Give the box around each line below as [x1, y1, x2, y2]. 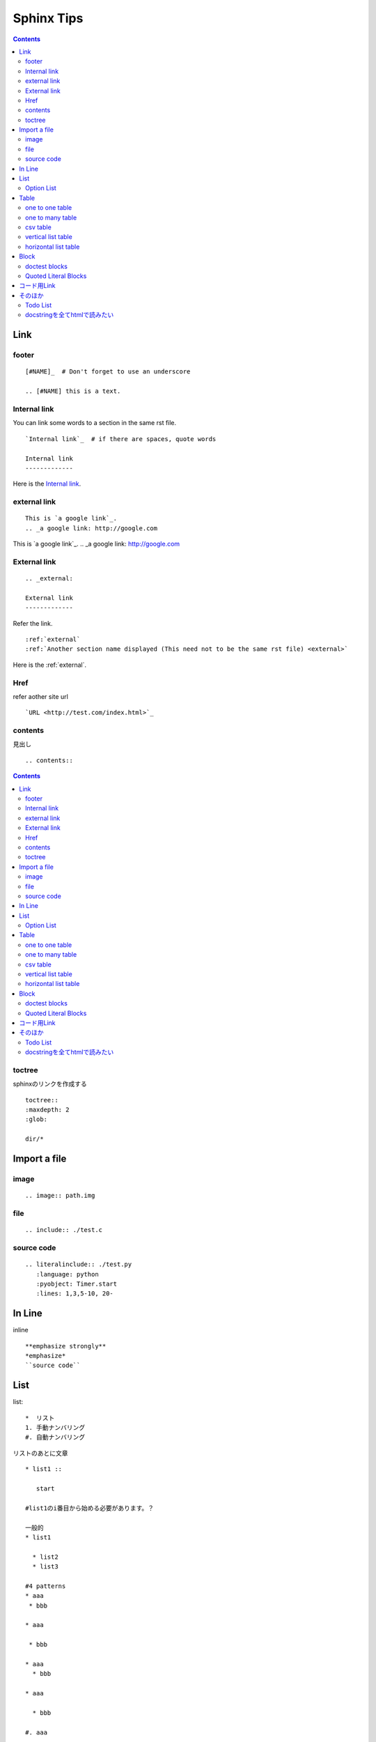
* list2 [32, 1552, 58, 1561]
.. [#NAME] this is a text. [25, 387, 121, 395]
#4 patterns [25, 1582, 66, 1590]
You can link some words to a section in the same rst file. [13, 419, 177, 427]
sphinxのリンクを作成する [13, 1080, 87, 1088]
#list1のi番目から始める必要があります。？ [25, 1504, 155, 1512]
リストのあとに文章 [13, 1449, 68, 1457]
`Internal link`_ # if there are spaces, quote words [25, 435, 217, 442]
